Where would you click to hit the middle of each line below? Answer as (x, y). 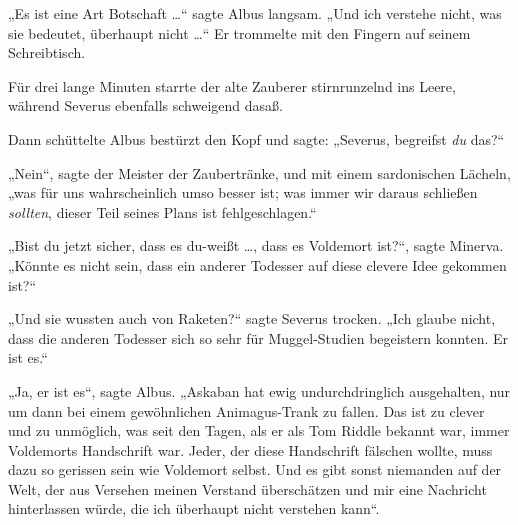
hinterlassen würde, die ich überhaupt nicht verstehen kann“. (194, 508)
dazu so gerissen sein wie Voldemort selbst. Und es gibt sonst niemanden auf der (255, 469)
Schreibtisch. (47, 52)
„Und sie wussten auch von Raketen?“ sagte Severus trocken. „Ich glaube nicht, (252, 318)
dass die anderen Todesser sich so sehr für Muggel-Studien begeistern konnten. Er (258, 337)
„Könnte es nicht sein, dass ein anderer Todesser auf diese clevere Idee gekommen (257, 264)
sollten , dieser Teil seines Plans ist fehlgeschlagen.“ (162, 211)
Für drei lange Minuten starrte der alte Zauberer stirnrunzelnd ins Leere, (232, 85)
